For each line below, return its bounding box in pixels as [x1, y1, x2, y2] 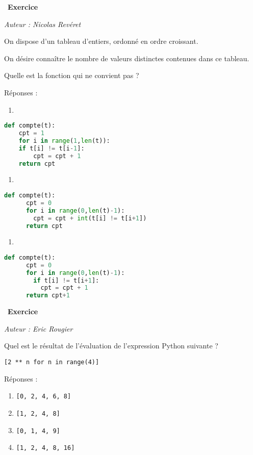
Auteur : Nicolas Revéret [4, 18, 81, 29]
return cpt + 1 [26, 292, 70, 299]
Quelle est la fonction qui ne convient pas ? [4, 70, 139, 81]
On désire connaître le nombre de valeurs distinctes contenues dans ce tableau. [4, 53, 249, 63]
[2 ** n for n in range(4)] [4, 359, 99, 366]
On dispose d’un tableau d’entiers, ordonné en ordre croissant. [4, 36, 198, 46]
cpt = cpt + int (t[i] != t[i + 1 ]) [33, 214, 147, 222]
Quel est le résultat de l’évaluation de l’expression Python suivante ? [4, 340, 218, 351]
